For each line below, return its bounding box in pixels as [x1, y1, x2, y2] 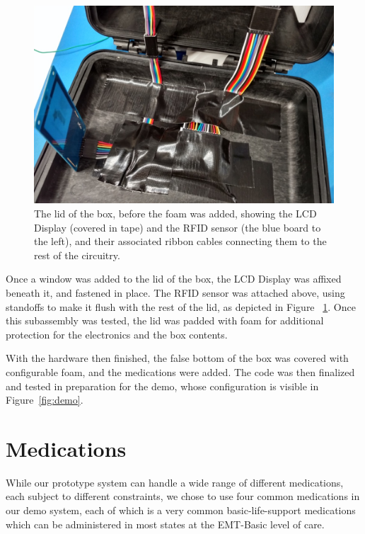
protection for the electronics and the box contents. [6, 326, 228, 341]
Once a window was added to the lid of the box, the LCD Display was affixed [6, 271, 342, 286]
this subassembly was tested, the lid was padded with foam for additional [6, 313, 324, 328]
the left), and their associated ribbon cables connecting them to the [34, 234, 327, 249]
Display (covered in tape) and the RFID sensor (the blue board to [34, 220, 321, 234]
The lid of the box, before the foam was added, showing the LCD [34, 206, 317, 220]
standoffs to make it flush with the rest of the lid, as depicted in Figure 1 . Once [6, 299, 356, 314]
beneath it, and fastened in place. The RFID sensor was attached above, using [6, 285, 345, 300]
